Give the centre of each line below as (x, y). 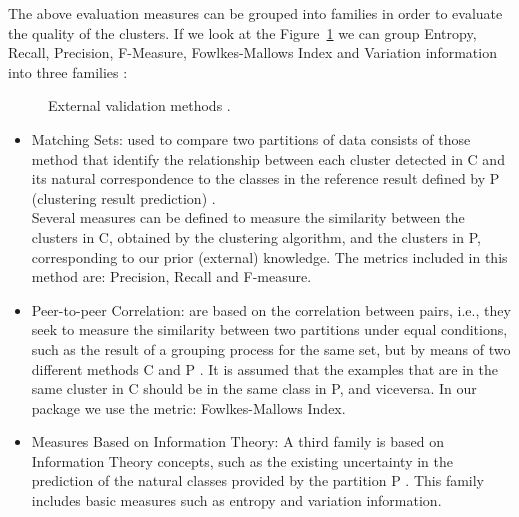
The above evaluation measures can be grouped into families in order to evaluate (255, 13)
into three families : (68, 71)
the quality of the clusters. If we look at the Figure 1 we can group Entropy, (242, 32)
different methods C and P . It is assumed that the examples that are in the (264, 368)
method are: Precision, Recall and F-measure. (171, 276)
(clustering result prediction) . (123, 197)
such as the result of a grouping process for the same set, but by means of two (271, 348)
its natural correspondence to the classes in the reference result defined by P (265, 178)
